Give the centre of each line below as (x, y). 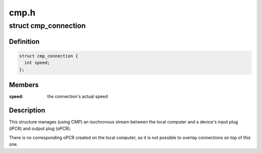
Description (27, 110)
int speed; (37, 63)
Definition (24, 41)
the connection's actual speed (77, 96)
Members (24, 85)
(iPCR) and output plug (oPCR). (40, 129)
